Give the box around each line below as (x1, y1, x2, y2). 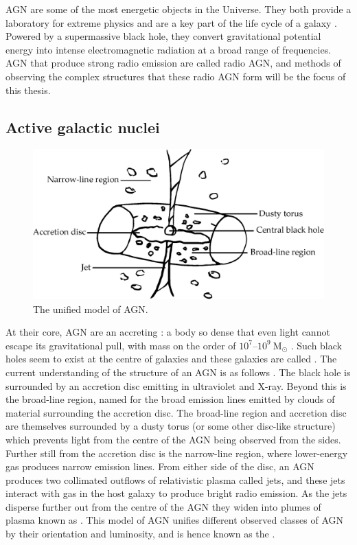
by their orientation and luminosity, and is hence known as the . (5, 526, 275, 541)
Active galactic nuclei (5, 116, 160, 137)
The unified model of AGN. (33, 301, 148, 316)
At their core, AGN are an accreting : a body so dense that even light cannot (5, 325, 330, 339)
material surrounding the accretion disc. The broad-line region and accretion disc (5, 405, 347, 419)
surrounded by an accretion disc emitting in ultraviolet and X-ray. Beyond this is (5, 378, 347, 393)
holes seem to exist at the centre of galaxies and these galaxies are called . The (5, 351, 337, 366)
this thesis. (5, 82, 51, 97)
